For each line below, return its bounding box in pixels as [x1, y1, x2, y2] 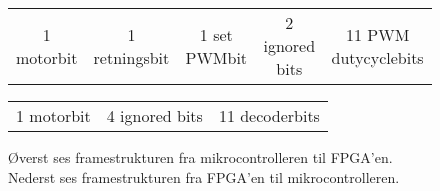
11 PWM [345, 22, 410, 46]
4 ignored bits [106, 104, 203, 127]
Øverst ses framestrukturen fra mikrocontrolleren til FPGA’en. [8, 147, 393, 167]
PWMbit [185, 45, 248, 69]
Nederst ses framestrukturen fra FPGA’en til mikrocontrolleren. [8, 166, 400, 187]
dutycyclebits [331, 45, 424, 69]
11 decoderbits [218, 104, 320, 127]
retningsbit [93, 45, 170, 69]
